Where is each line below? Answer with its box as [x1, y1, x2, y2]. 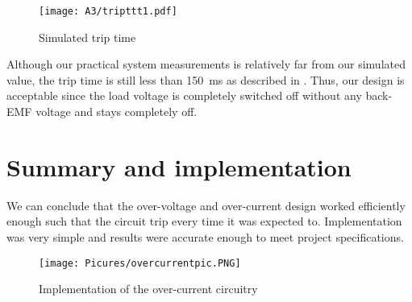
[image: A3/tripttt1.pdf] [39, 6, 177, 17]
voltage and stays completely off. [35, 103, 198, 120]
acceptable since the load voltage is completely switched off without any [6, 87, 362, 104]
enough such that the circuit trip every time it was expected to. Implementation [6, 213, 402, 230]
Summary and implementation [6, 150, 352, 183]
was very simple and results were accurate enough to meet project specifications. [6, 228, 404, 245]
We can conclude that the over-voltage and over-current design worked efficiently [6, 197, 406, 213]
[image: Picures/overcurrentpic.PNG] [39, 257, 241, 269]
